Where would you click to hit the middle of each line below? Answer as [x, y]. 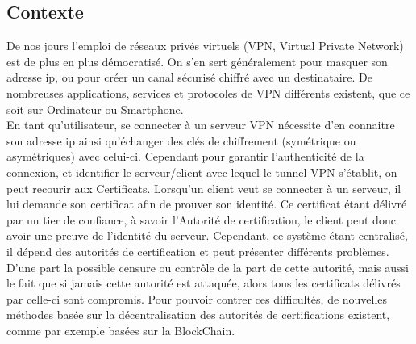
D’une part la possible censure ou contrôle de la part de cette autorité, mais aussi [208, 267]
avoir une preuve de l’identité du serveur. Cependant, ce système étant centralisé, [207, 235]
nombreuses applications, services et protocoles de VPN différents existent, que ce [208, 92]
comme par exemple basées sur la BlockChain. [121, 330]
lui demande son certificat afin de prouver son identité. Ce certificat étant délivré [207, 204]
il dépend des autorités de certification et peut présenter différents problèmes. [198, 251]
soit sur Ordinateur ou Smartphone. [95, 109]
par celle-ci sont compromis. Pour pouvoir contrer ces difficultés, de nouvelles [197, 298]
